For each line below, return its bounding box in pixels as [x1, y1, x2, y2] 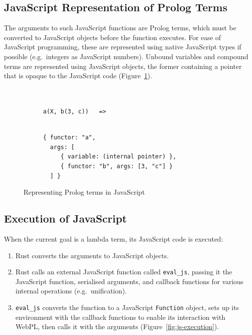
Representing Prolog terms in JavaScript [23, 187, 145, 197]
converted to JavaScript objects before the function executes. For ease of [4, 32, 221, 42]
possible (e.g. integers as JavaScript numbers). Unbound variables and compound [4, 51, 249, 61]
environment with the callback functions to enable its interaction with [15, 312, 226, 322]
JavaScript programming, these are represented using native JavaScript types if [4, 42, 242, 52]
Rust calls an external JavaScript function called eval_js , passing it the [15, 267, 232, 277]
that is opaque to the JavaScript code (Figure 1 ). [4, 70, 152, 81]
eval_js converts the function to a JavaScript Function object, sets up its [15, 302, 239, 312]
